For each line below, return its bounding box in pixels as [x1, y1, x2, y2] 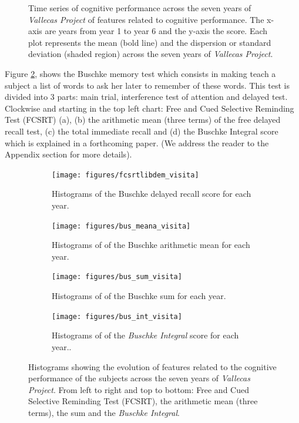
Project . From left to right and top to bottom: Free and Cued [28, 383, 249, 395]
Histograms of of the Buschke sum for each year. [52, 290, 226, 302]
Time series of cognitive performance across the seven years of [28, 2, 251, 14]
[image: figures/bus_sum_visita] [52, 273, 182, 281]
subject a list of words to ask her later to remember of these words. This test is [5, 79, 290, 91]
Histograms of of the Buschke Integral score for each [52, 329, 239, 341]
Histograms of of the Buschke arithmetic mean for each [52, 239, 250, 251]
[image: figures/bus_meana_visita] [52, 221, 191, 230]
